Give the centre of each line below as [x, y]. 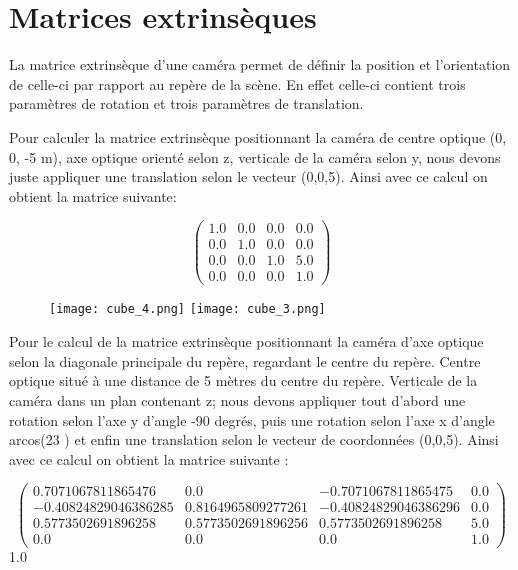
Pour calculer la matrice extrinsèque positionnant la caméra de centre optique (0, [258, 136]
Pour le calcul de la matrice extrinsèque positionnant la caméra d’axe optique [246, 341]
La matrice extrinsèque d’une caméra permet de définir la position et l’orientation [260, 64]
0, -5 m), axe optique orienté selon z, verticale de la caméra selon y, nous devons [255, 156]
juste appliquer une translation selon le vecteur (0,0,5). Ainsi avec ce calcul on [248, 176]
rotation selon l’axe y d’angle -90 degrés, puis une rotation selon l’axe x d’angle [252, 419]
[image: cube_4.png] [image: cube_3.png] [187, 309]
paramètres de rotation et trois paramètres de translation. [186, 103]
